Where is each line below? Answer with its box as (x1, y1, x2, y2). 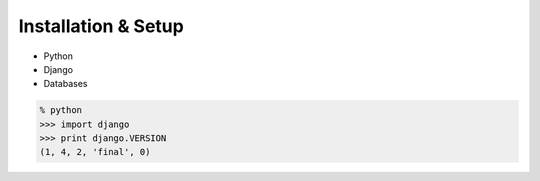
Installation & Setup (18, 15, 184, 37)
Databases (43, 78, 88, 90)
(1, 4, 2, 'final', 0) (39, 146, 151, 158)
